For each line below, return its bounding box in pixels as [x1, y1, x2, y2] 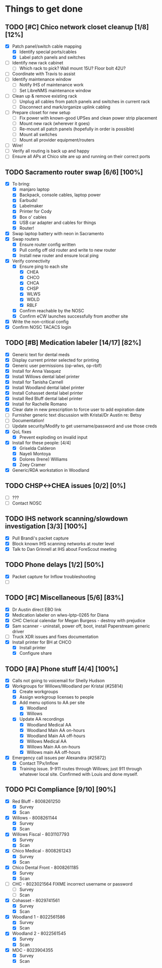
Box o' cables [19, 214, 47, 220]
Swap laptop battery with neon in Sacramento [12, 230, 104, 236]
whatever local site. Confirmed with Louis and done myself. [19, 771, 139, 777]
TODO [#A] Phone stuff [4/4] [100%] [5, 665, 118, 673]
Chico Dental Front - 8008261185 [12, 865, 79, 870]
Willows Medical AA [26, 738, 67, 744]
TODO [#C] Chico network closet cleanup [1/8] [5, 23, 149, 31]
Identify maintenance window [12, 77, 72, 82]
